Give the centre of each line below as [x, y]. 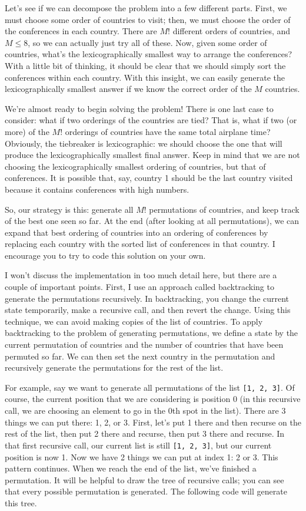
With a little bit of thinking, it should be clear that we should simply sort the [145, 65]
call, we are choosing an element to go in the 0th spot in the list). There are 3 [145, 411]
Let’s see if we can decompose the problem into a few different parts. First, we [146, 8]
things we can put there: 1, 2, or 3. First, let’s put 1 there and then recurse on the [153, 422]
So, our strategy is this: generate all [69, 209]
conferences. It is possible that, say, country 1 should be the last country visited [149, 178]
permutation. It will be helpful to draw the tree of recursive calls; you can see [144, 479]
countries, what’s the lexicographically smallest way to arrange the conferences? [149, 54]
